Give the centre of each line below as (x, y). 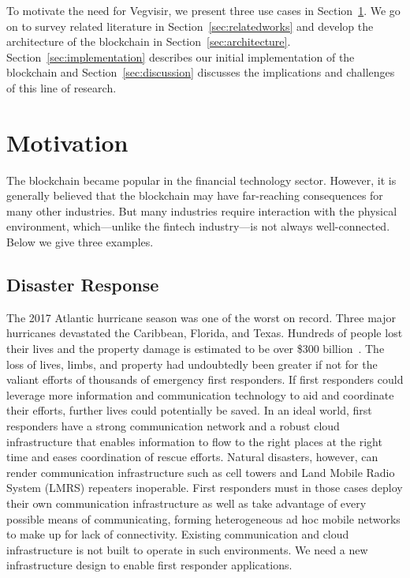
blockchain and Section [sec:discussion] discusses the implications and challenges (201, 72)
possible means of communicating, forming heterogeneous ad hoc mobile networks (203, 518)
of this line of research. (61, 87)
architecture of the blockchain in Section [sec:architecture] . (149, 41)
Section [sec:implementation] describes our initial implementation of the (181, 56)
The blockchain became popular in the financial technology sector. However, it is (201, 180)
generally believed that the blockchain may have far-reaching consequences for (195, 195)
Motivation (67, 142)
